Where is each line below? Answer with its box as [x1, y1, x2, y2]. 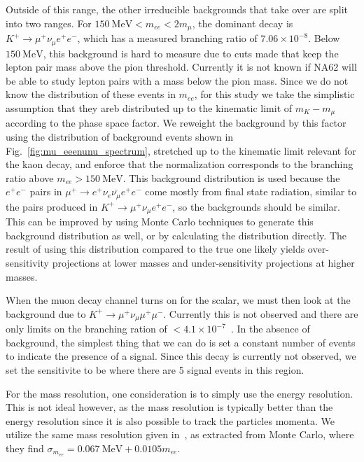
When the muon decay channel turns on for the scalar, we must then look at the [6, 293, 351, 307]
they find [6, 440, 44, 455]
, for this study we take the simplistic [194, 87, 355, 101]
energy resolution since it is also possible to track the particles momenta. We [6, 413, 335, 428]
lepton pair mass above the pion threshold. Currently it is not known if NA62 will [6, 59, 357, 74]
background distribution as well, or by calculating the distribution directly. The [6, 227, 347, 242]
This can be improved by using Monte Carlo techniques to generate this [6, 214, 314, 229]
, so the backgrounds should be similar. [172, 199, 340, 213]
